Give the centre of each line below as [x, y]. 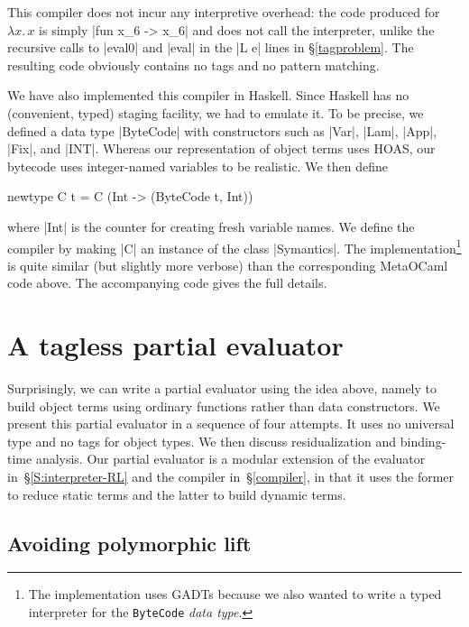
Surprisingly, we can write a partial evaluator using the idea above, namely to [222, 388]
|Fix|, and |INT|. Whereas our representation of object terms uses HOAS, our [221, 148]
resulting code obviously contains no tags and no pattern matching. [193, 65]
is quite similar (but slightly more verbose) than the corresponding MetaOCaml [228, 265]
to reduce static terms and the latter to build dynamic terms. [177, 494]
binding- [423, 441]
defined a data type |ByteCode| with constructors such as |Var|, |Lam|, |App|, [222, 130]
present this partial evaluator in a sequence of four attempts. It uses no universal [231, 424]
